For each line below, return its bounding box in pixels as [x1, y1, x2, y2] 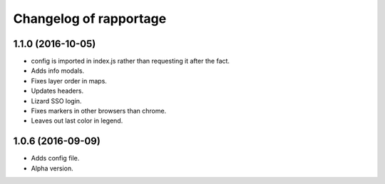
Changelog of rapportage [13, 11, 167, 26]
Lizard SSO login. [31, 96, 82, 105]
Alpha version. [31, 164, 74, 173]
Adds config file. [31, 154, 80, 163]
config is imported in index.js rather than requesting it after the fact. [31, 57, 230, 66]
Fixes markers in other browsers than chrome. [31, 107, 167, 116]
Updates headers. [31, 86, 84, 96]
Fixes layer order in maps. [31, 76, 107, 85]
